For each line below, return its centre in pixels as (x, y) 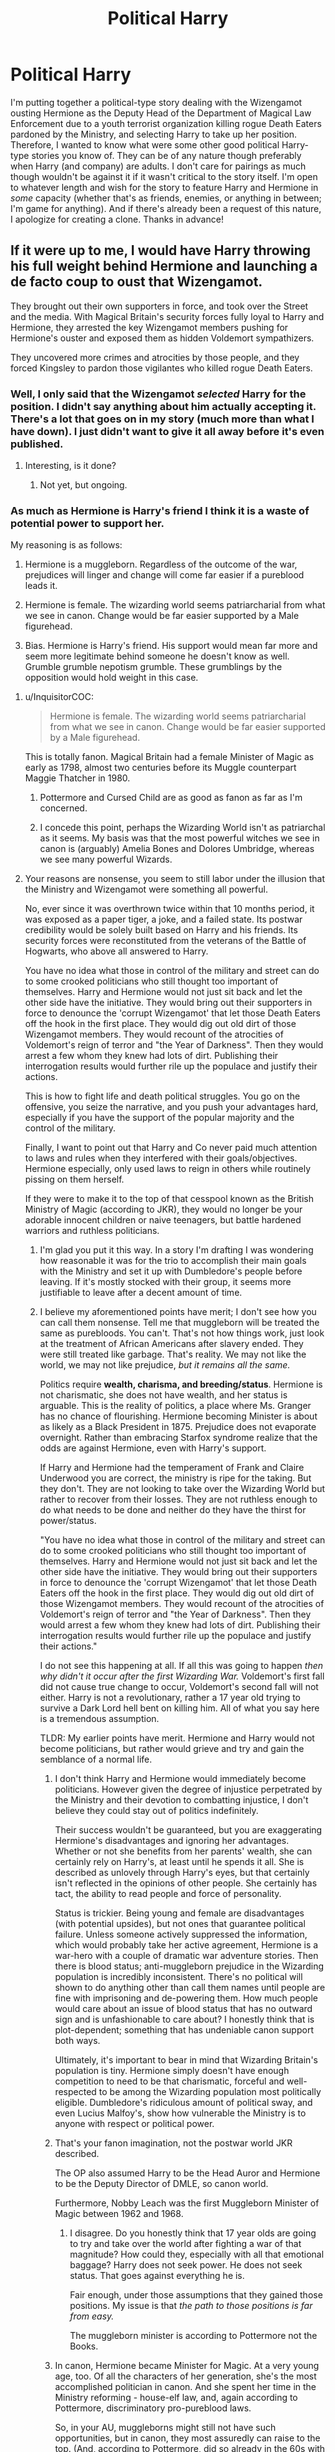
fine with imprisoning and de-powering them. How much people (186, 1998)
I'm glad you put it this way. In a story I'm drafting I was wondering (176, 1250)
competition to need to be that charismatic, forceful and (169, 2081)
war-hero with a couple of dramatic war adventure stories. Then (186, 1956)
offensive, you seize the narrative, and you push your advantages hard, (171, 1107)
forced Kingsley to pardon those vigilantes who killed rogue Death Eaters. (161, 368)
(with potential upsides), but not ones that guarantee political (180, 1924)
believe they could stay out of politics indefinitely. (156, 1811)
